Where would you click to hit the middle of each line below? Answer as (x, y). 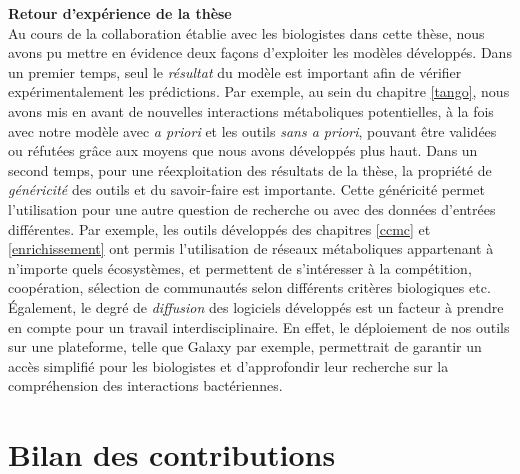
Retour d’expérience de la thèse (120, 13)
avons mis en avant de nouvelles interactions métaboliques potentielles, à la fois (251, 110)
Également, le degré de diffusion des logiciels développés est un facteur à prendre (256, 306)
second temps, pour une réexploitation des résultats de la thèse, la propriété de (250, 169)
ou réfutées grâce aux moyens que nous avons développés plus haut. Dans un (243, 150)
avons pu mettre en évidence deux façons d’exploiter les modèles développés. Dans (260, 52)
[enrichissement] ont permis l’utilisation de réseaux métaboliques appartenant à (251, 248)
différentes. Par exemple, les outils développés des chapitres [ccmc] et (219, 228)
